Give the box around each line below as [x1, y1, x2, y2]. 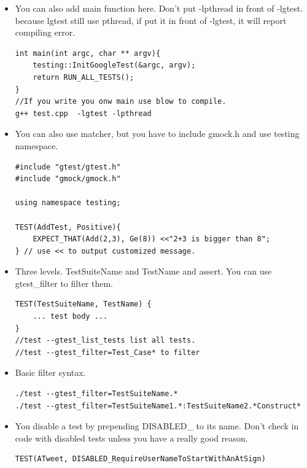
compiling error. [15, 26, 76, 39]
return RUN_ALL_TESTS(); [33, 72, 134, 82]
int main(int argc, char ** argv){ [15, 49, 161, 58]
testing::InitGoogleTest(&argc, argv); [33, 61, 196, 70]
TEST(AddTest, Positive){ [15, 222, 121, 232]
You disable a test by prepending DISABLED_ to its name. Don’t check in [15, 419, 299, 432]
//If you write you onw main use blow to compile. [15, 97, 227, 106]
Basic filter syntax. [15, 366, 86, 379]
